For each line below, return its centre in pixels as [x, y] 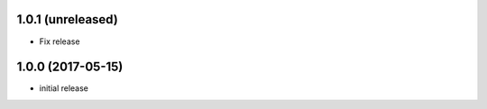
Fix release [60, 41]
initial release [64, 88]
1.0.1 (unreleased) [68, 19]
